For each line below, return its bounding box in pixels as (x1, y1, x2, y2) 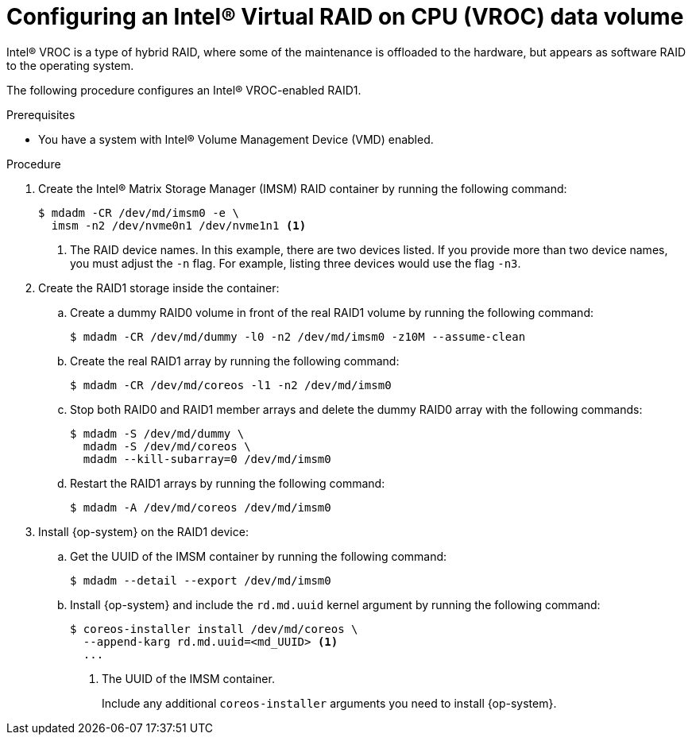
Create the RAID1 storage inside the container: (38, 280, 280, 295)
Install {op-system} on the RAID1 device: (38, 524, 249, 538)
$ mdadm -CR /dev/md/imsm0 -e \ (38, 206, 239, 219)
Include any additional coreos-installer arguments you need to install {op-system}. (102, 696, 557, 710)
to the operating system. (6, 58, 134, 72)
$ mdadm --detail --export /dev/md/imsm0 (70, 573, 331, 587)
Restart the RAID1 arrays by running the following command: (70, 476, 385, 490)
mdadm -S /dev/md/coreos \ (83, 439, 251, 453)
